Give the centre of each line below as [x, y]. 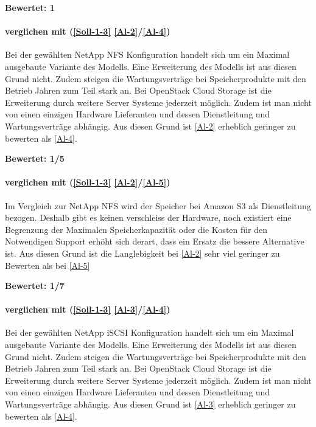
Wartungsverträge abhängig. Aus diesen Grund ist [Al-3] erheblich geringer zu [150, 404]
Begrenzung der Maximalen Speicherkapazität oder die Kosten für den [136, 229]
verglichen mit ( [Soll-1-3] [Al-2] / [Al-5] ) [88, 182]
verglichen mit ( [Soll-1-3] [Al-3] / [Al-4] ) [88, 309]
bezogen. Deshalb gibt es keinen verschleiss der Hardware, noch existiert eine [148, 217]
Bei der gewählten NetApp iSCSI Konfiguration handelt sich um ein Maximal [149, 332]
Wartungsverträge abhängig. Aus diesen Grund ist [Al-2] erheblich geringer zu [150, 126]
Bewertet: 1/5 [35, 158]
